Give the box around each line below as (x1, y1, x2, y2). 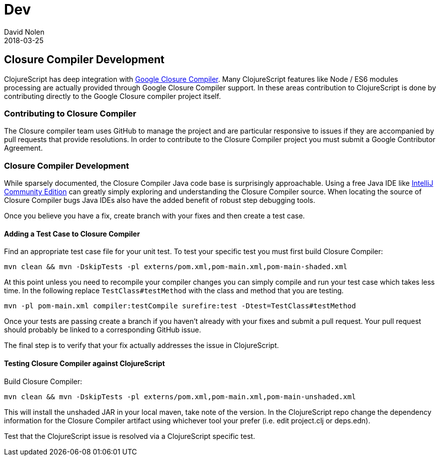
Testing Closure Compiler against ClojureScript (4, 359, 165, 368)
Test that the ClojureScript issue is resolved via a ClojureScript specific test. (4, 431, 255, 440)
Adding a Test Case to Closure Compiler (4, 229, 140, 238)
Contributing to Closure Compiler (4, 108, 136, 119)
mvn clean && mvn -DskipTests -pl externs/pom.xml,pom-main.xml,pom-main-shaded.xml (4, 263, 347, 271)
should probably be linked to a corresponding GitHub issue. (4, 325, 201, 334)
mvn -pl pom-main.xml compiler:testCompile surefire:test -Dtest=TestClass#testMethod (4, 302, 356, 310)
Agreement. (4, 144, 43, 153)
